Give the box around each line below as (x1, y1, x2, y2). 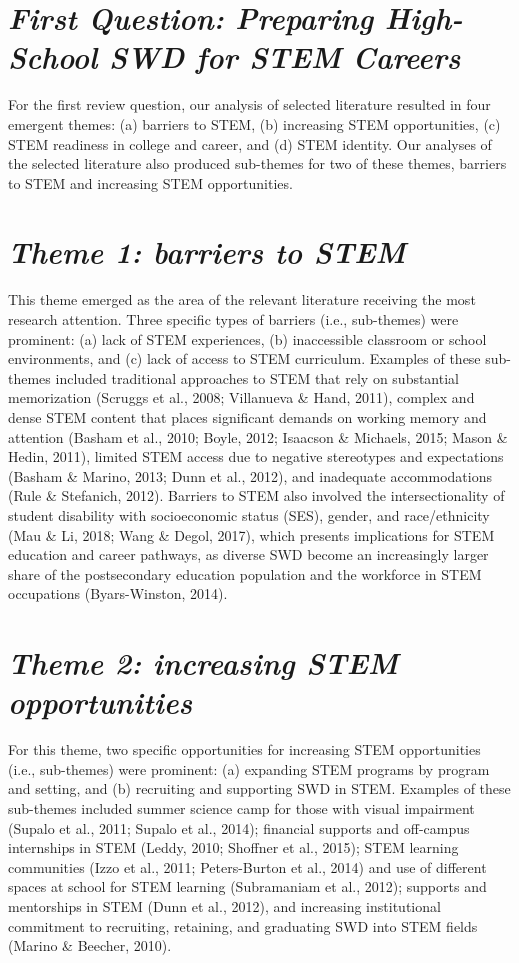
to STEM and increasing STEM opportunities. (8, 172, 293, 193)
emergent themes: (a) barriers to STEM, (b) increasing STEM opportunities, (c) (8, 113, 501, 134)
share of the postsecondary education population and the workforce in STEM (8, 563, 482, 584)
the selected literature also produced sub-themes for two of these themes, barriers (8, 153, 507, 174)
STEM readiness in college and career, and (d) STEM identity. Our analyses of (8, 133, 492, 154)
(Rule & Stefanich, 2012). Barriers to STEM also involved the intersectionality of (8, 485, 505, 506)
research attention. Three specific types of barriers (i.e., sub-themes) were (8, 309, 459, 329)
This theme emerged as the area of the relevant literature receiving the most (8, 289, 476, 310)
